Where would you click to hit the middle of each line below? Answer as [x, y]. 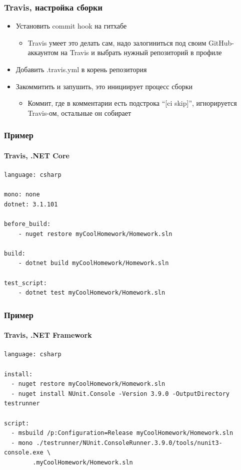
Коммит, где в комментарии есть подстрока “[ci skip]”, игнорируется [132, 103]
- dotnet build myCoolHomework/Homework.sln [93, 263]
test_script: [25, 283]
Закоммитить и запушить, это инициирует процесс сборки [104, 86]
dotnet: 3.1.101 [31, 204]
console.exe [24, 453]
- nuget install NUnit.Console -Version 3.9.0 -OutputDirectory [120, 394]
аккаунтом [43, 52]
